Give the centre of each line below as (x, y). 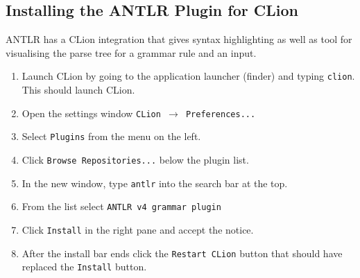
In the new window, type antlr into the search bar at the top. (155, 183)
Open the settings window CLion (91, 113)
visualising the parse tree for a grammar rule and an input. (131, 52)
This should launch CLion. (78, 90)
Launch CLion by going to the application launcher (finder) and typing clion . (188, 76)
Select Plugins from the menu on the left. (111, 136)
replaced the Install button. (84, 267)
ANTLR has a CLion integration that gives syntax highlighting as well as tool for (179, 39)
